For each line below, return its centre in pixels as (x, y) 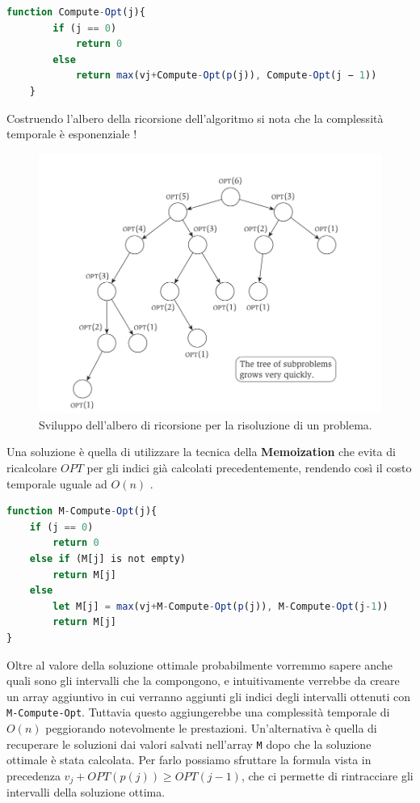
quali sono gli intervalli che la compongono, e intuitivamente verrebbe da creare (203, 680)
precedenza (34, 775)
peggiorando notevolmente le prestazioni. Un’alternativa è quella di (211, 728)
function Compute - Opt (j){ (76, 12)
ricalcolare (32, 468)
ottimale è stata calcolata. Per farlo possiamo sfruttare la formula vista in (189, 760)
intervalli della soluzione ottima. (86, 792)
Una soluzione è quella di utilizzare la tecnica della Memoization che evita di (201, 452)
